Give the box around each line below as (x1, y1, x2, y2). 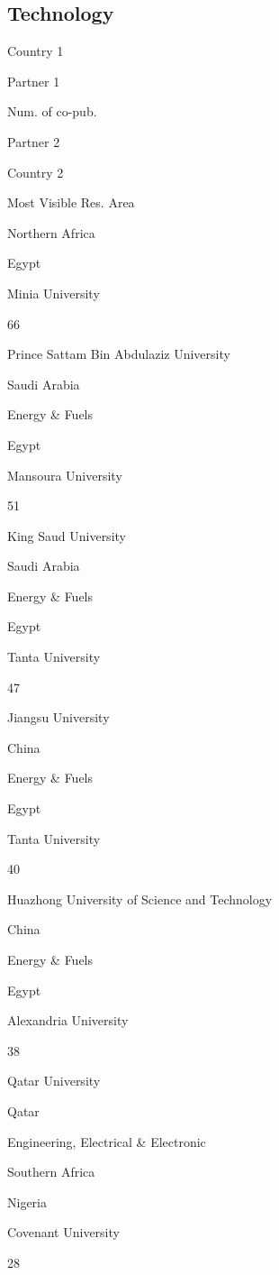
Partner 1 (7, 71, 60, 90)
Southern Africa (7, 1162, 95, 1181)
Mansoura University (7, 465, 122, 484)
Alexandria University (7, 1011, 129, 1030)
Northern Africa (7, 223, 95, 242)
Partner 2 (7, 132, 60, 151)
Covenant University (7, 1223, 120, 1242)
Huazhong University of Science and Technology (7, 889, 273, 908)
